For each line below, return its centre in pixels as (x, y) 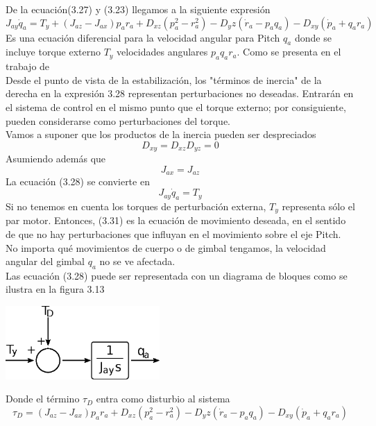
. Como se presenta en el (289, 52)
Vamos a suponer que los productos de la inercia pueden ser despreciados (161, 134)
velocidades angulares (162, 52)
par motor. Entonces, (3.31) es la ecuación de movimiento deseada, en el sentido (176, 220)
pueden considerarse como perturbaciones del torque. (118, 120)
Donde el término (43, 399)
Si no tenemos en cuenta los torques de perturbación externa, (136, 206)
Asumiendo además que (56, 159)
